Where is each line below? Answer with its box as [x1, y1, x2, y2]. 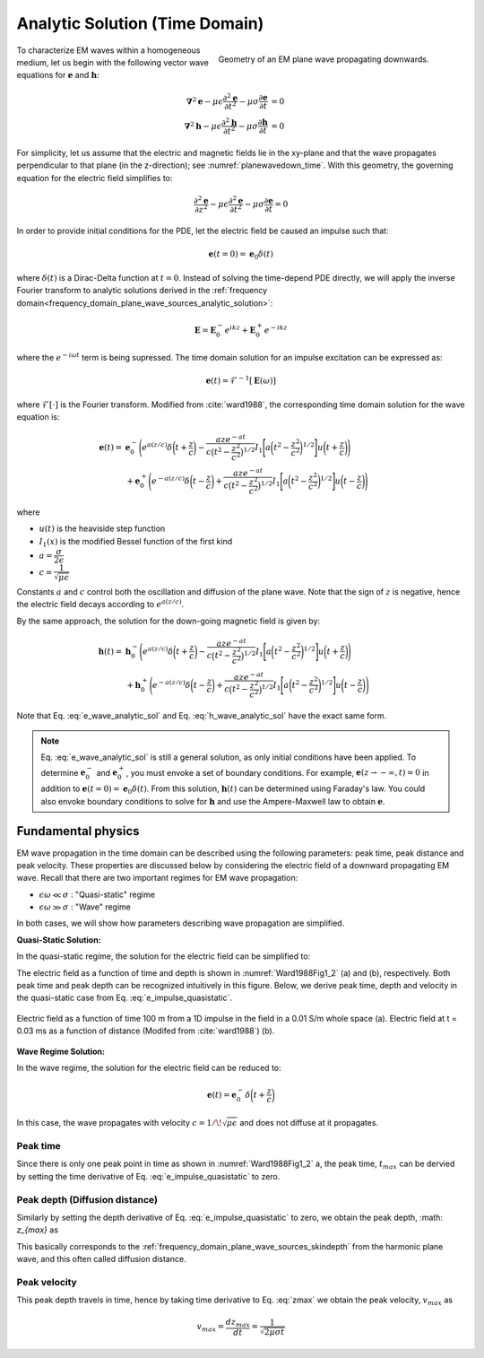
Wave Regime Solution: [16, 1046, 106, 1057]
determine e [40, 767, 86, 778]
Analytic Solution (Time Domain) [16, 13, 264, 33]
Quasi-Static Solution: [16, 934, 102, 945]
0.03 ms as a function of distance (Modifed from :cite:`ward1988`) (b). [16, 1025, 275, 1036]
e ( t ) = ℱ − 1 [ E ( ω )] [205, 374, 277, 386]
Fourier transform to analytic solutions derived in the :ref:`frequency [16, 285, 268, 296]
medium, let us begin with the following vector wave [16, 57, 210, 67]
